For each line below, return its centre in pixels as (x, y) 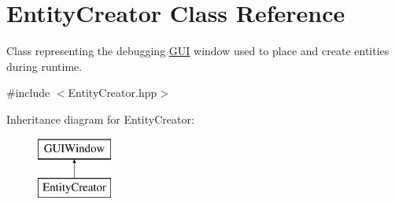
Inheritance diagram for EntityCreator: (100, 119)
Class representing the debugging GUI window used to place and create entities (198, 51)
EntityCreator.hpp (113, 93)
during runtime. (44, 66)
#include (28, 93)
